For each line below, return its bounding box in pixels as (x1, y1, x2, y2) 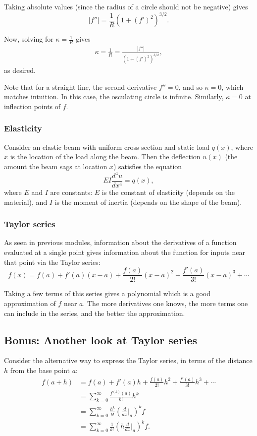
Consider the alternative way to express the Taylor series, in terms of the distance (4, 355, 253, 366)
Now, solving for (4, 34, 53, 44)
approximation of (4, 298, 56, 308)
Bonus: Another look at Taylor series (4, 332, 198, 347)
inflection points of (4, 101, 61, 111)
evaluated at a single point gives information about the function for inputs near (4, 247, 245, 257)
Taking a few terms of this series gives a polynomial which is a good (4, 288, 211, 299)
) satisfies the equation (113, 161, 182, 171)
